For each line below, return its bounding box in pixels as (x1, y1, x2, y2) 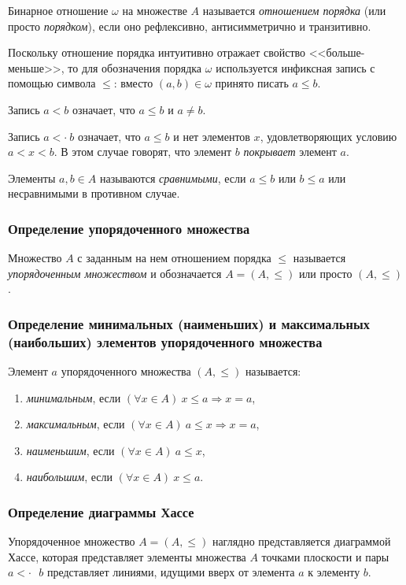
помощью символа (8, 75, 96, 91)
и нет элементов (173, 128, 250, 144)
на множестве (122, 2, 187, 18)
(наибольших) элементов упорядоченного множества (8, 331, 323, 351)
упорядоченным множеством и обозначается (8, 265, 222, 281)
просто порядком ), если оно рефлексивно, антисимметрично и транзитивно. (8, 17, 371, 34)
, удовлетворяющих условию (260, 128, 397, 144)
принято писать (215, 75, 289, 91)
